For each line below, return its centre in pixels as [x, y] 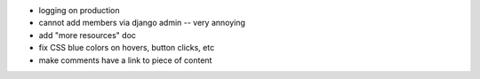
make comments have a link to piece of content [125, 60]
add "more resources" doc [88, 35]
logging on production [79, 10]
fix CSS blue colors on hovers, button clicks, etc [127, 48]
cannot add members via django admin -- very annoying [142, 23]
